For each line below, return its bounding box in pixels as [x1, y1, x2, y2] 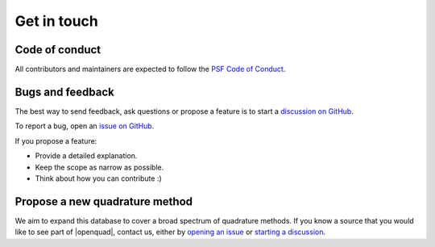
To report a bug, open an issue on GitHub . [14, 121, 155, 131]
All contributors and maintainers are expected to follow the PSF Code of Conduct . [14, 65, 286, 74]
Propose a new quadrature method [14, 195, 193, 208]
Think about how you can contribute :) [35, 174, 163, 183]
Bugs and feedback [14, 85, 114, 98]
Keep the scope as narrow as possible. [35, 162, 164, 172]
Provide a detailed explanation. [35, 151, 138, 161]
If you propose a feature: [14, 136, 97, 145]
